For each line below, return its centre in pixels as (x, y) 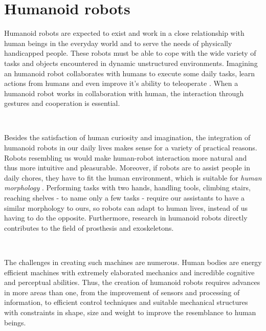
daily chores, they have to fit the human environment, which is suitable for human (133, 177)
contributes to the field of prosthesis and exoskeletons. (89, 227)
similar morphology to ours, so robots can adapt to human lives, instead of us (126, 207)
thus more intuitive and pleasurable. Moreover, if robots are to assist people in (127, 168)
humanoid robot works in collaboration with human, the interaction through (124, 93)
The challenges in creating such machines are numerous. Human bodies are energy (133, 262)
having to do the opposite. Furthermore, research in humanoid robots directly (126, 218)
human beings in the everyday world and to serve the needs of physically (118, 43)
